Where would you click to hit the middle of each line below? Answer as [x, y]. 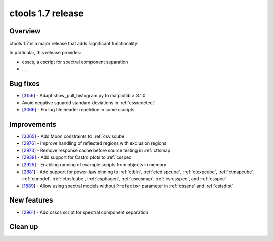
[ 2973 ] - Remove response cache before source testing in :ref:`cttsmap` [97, 150]
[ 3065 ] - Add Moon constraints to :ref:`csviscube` [74, 136]
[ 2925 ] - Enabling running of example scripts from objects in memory [94, 165]
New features [31, 200]
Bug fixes [25, 84]
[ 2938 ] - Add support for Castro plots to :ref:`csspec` [78, 157]
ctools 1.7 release [47, 13]
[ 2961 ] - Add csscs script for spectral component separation [85, 212]
